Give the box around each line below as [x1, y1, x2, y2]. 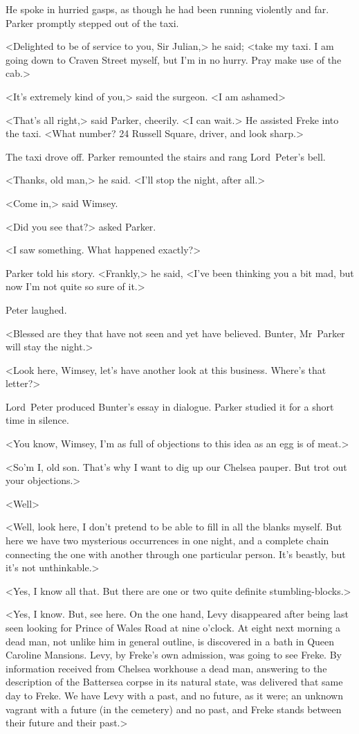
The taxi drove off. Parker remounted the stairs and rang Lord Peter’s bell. [6, 149, 326, 163]
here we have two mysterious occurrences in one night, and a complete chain [6, 533, 329, 548]
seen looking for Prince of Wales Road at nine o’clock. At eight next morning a [6, 620, 341, 634]
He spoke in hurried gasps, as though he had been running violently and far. [6, 2, 329, 16]
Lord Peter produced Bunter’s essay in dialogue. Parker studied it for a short [6, 399, 334, 413]
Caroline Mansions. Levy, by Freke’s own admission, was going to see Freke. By [6, 647, 342, 662]
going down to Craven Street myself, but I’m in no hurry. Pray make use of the [6, 52, 342, 66]
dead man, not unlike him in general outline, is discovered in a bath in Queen [6, 634, 335, 648]
